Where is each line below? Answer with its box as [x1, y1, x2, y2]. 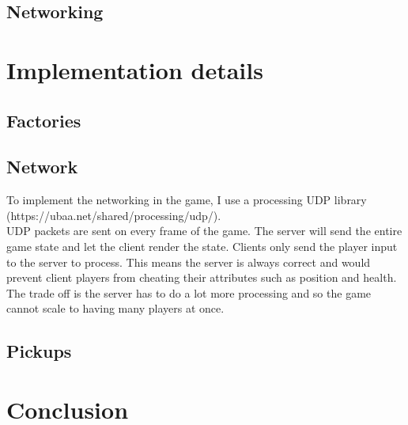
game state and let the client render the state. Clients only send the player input [6, 237, 398, 254]
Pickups [6, 339, 72, 363]
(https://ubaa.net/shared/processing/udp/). [6, 207, 221, 223]
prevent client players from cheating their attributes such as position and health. [6, 269, 397, 286]
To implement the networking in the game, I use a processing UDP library [6, 192, 367, 208]
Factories [6, 108, 81, 132]
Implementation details [6, 53, 263, 85]
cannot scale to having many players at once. [6, 300, 225, 317]
